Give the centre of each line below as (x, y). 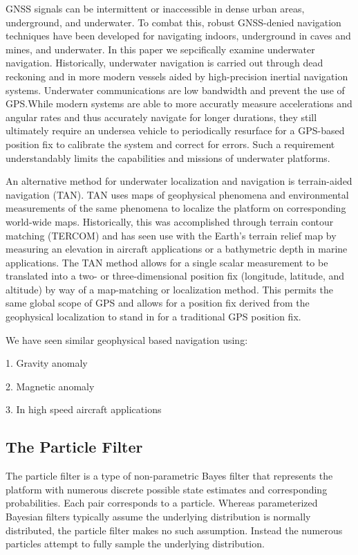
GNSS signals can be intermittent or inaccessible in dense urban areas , (155, 8)
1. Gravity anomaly (47, 363)
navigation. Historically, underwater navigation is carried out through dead (164, 63)
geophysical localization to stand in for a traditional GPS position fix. (153, 317)
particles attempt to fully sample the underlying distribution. (135, 544)
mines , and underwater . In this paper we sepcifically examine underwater (160, 49)
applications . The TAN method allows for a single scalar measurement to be (167, 262)
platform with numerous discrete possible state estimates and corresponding (167, 489)
